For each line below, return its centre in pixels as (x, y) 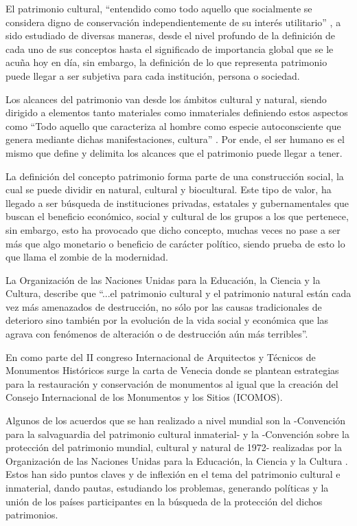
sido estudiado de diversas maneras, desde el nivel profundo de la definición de (171, 35)
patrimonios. (32, 515)
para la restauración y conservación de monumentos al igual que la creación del (172, 383)
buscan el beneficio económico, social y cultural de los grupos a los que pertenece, (177, 216)
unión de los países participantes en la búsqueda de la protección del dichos (164, 501)
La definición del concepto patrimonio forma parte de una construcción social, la (175, 176)
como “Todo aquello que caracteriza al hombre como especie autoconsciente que (173, 125)
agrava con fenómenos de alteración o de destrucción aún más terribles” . (157, 334)
